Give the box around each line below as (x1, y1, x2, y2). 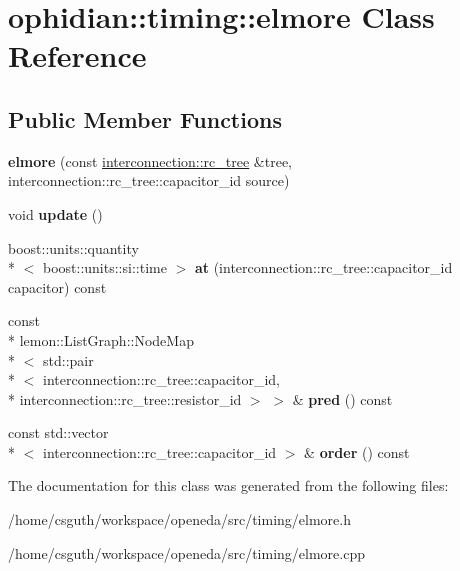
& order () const (304, 441, 410, 462)
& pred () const (292, 388, 393, 409)
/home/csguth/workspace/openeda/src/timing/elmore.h (8, 509, 351, 530)
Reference (8, 35, 147, 76)
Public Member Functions (8, 103, 282, 134)
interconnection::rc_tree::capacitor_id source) (8, 170, 290, 191)
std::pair (42, 349, 94, 370)
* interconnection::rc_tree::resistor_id (8, 388, 242, 409)
